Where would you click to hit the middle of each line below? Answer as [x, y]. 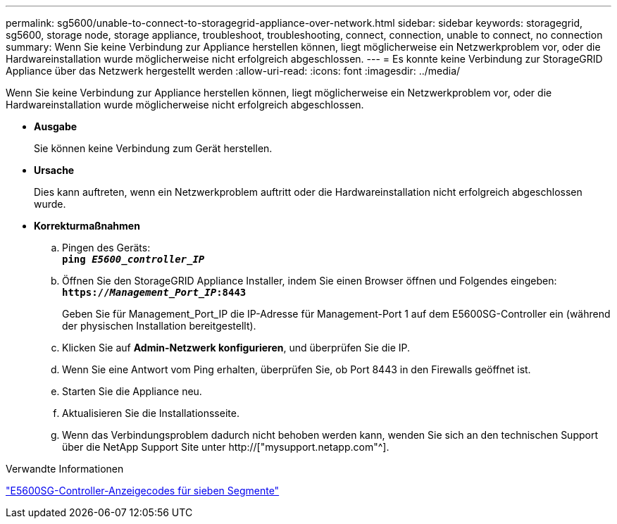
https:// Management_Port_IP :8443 [154, 292]
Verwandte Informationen [65, 469]
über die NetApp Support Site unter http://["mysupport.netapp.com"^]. [226, 447]
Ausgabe [56, 126]
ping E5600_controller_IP [133, 259]
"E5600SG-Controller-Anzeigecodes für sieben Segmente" [143, 491]
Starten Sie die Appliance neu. [132, 391]
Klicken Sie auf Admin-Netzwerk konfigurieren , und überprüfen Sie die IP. [236, 348]
